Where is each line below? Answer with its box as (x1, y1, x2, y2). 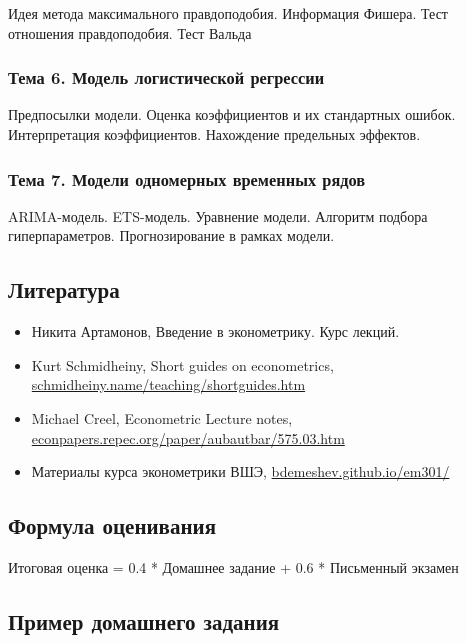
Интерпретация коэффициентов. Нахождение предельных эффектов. (8, 124, 421, 144)
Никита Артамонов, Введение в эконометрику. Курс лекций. (31, 321, 400, 342)
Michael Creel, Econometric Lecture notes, (31, 407, 293, 428)
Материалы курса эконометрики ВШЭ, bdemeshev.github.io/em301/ (31, 461, 450, 482)
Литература (8, 274, 120, 305)
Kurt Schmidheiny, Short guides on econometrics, (31, 354, 334, 375)
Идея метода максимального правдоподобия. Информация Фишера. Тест (8, 3, 448, 23)
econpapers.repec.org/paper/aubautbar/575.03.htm (31, 427, 345, 448)
